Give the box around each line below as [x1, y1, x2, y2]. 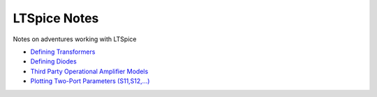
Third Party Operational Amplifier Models [30, 67, 149, 75]
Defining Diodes [30, 57, 77, 66]
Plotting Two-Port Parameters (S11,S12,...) [30, 77, 150, 85]
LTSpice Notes [13, 10, 99, 26]
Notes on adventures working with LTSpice [13, 35, 137, 43]
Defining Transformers [30, 47, 96, 56]
